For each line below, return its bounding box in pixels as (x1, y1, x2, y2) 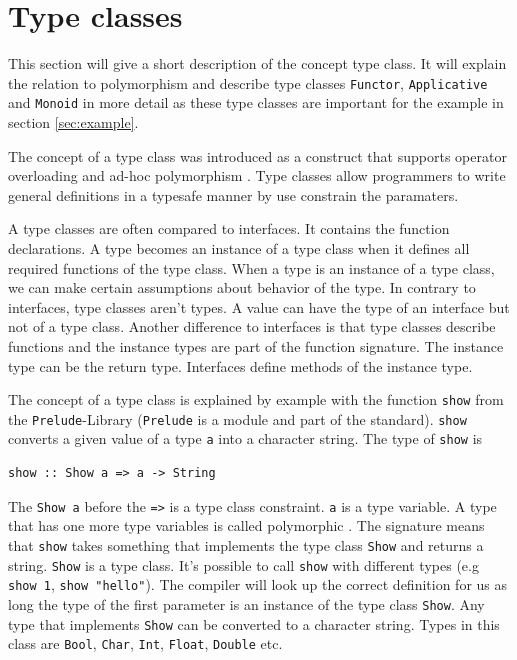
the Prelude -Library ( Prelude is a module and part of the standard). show (8, 408, 467, 429)
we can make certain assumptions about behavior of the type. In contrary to (8, 277, 476, 298)
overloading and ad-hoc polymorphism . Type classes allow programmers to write (8, 165, 506, 186)
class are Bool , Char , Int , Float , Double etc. (8, 633, 283, 654)
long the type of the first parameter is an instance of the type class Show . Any (8, 593, 485, 614)
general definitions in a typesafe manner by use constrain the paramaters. (8, 184, 459, 205)
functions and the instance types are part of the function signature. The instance (8, 335, 504, 356)
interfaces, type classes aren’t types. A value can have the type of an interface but (8, 296, 510, 317)
